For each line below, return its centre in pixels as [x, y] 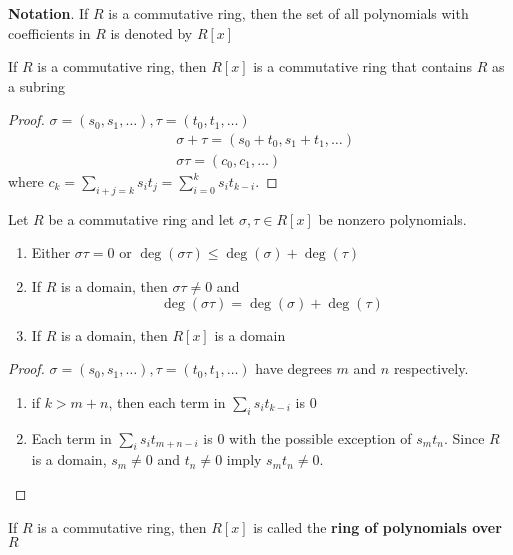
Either [51, 252]
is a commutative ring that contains [362, 66]
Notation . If [48, 13]
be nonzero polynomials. [392, 218]
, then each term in [167, 401]
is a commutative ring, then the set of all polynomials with [288, 13]
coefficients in [49, 32]
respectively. [431, 368]
